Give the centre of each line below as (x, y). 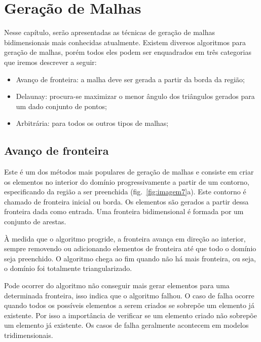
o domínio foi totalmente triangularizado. (68, 268)
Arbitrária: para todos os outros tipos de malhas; (92, 123)
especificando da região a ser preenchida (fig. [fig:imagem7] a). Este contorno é (125, 192)
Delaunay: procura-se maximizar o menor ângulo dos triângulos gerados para (135, 96)
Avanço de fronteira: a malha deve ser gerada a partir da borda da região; (130, 79)
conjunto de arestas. (35, 221)
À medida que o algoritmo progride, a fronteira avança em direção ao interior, (125, 238)
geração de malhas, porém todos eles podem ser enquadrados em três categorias (128, 52)
